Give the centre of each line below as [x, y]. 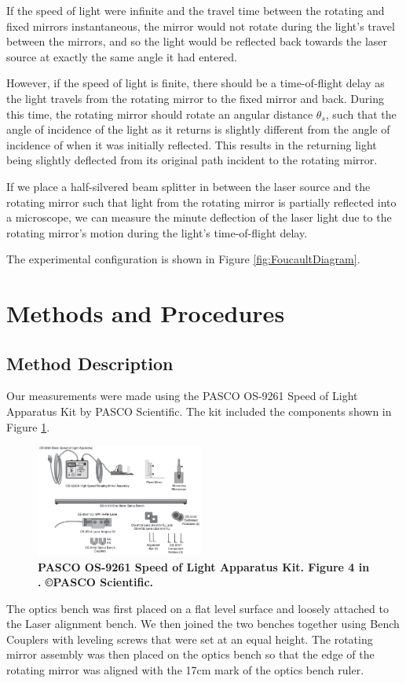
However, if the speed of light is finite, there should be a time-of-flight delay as [196, 83]
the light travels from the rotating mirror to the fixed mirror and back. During [195, 98]
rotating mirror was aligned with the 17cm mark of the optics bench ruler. [185, 670]
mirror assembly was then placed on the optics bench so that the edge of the [190, 654]
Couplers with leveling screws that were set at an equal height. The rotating [190, 639]
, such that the [361, 114]
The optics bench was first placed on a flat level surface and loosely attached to [198, 608]
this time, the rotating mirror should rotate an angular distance [160, 114]
